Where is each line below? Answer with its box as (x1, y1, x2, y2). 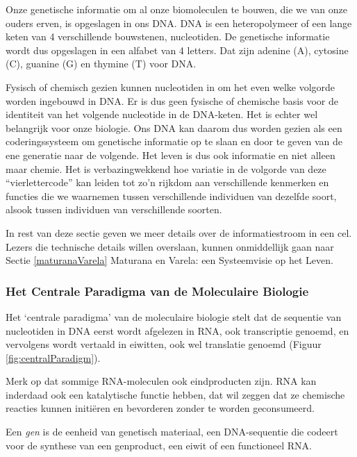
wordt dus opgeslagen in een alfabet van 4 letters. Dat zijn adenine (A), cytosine (6, 42, 349, 57)
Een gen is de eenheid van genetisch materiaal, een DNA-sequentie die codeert (6, 424, 338, 439)
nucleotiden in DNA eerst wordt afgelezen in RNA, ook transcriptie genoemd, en (6, 323, 349, 338)
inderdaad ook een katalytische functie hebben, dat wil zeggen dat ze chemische (6, 387, 345, 401)
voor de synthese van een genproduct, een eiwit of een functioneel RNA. (6, 438, 313, 452)
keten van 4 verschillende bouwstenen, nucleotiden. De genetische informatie (6, 29, 330, 44)
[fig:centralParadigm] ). (6, 350, 101, 365)
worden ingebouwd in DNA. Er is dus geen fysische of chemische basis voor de (6, 93, 338, 108)
